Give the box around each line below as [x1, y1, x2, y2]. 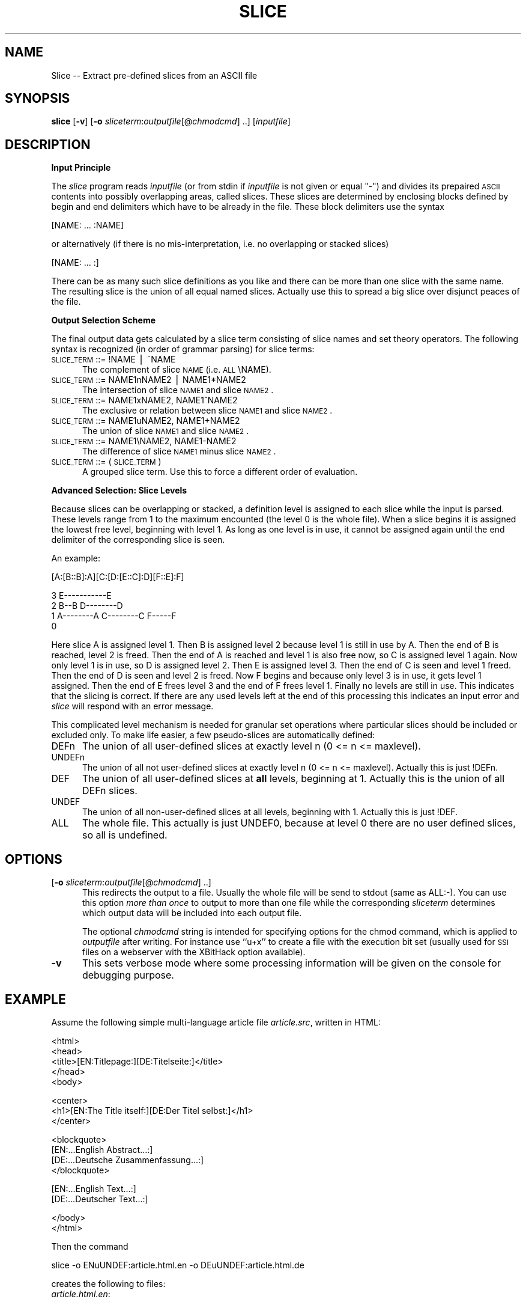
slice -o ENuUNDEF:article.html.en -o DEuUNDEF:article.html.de [51, 1259, 304, 1270]
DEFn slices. [82, 784, 138, 797]
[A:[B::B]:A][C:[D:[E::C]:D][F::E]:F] [51, 572, 184, 582]
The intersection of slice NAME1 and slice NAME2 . [82, 385, 274, 396]
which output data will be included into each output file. [82, 908, 302, 918]
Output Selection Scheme [51, 315, 156, 326]
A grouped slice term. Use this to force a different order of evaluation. [82, 466, 358, 477]
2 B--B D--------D [51, 601, 123, 611]
